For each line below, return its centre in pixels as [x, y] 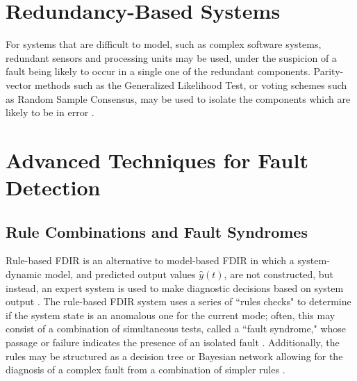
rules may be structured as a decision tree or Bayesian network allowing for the [174, 356]
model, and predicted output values [120, 274]
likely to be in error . [50, 112]
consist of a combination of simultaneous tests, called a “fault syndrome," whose [176, 329]
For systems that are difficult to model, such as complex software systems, [164, 44]
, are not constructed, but [279, 274]
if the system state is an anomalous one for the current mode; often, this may [171, 315]
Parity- [329, 71]
